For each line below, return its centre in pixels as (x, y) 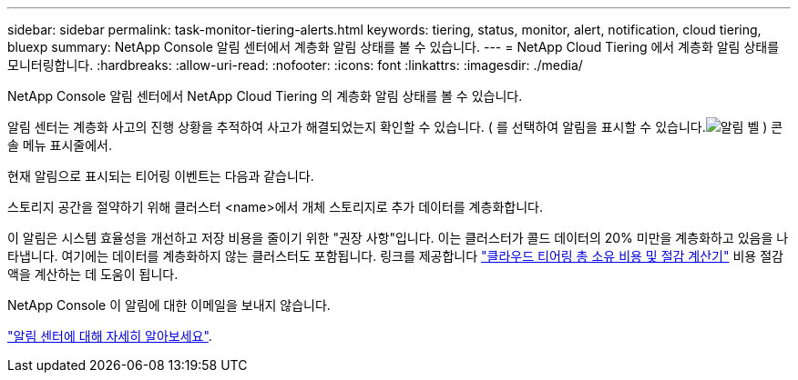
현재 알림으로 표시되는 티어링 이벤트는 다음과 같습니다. (161, 176)
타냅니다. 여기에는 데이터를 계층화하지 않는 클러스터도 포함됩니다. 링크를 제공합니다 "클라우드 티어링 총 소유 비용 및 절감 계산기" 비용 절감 (395, 256)
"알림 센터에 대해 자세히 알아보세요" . (110, 336)
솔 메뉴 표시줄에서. (60, 145)
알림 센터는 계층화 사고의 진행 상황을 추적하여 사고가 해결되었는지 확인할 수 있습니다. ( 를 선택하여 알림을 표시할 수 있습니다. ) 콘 (395, 127)
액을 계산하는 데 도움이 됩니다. (93, 274)
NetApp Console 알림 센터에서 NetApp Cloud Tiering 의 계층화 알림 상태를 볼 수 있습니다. (265, 96)
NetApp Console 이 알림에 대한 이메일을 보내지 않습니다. (169, 305)
